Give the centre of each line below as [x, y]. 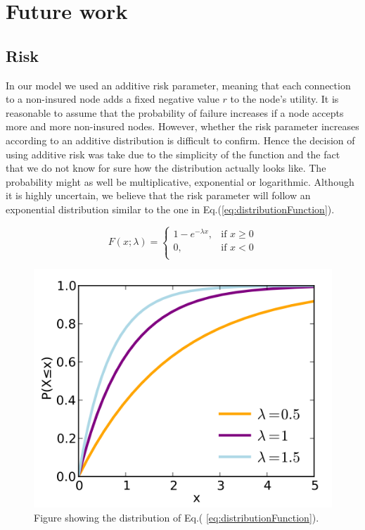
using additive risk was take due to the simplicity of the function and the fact [173, 154]
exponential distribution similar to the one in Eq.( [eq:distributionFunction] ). [170, 209]
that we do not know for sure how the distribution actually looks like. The [166, 168]
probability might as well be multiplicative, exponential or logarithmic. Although [180, 181]
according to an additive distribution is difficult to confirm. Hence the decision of [180, 140]
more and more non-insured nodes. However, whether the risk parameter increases [182, 126]
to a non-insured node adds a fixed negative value [113, 99]
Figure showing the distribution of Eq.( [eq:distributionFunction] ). [177, 517]
